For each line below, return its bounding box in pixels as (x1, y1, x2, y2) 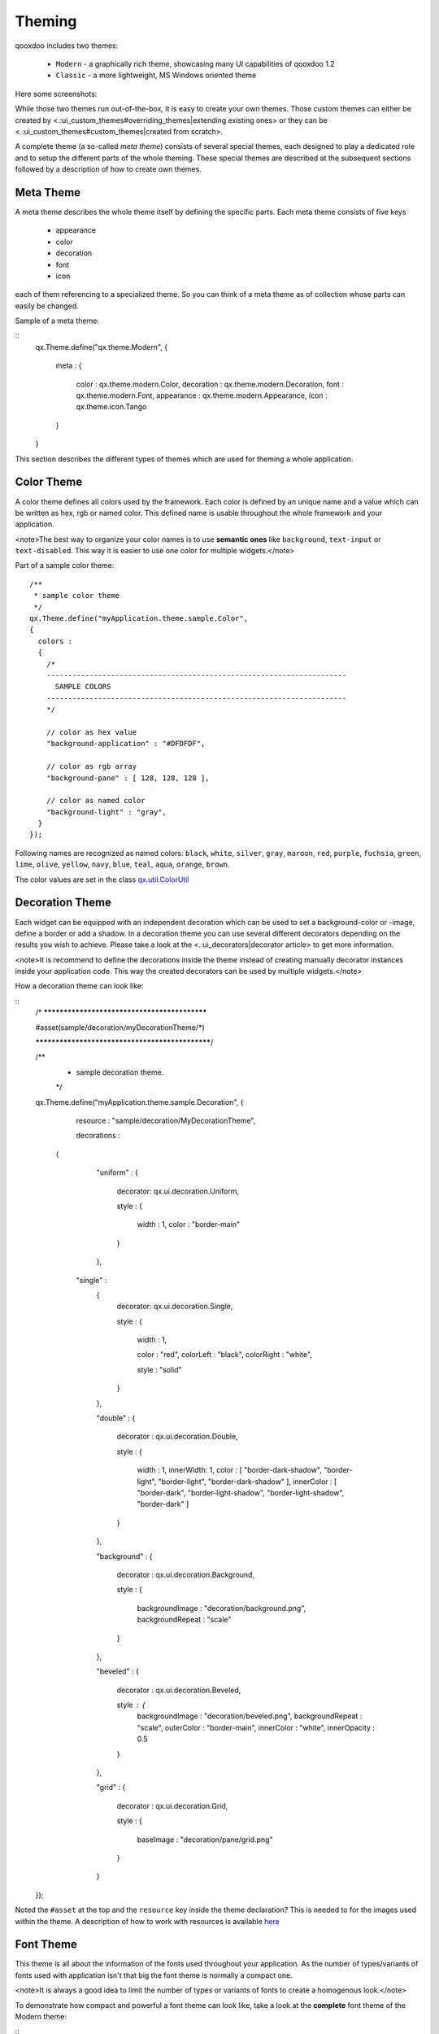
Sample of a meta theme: (15, 316, 99, 325)
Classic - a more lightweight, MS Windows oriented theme (55, 70, 257, 81)
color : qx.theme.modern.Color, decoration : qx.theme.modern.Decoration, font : (76, 379, 345, 389)
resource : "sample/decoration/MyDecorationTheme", (76, 1115, 256, 1125)
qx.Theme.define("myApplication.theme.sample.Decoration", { (35, 1097, 244, 1106)
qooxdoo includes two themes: (15, 41, 119, 50)
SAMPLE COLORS (54, 682, 111, 692)
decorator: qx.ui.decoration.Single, (116, 1302, 233, 1312)
